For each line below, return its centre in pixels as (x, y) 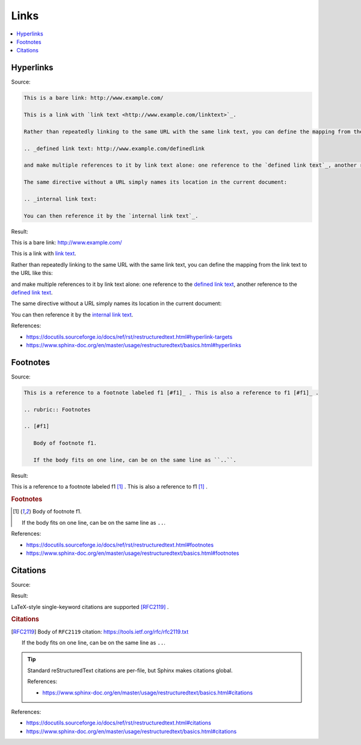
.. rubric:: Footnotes (57, 410)
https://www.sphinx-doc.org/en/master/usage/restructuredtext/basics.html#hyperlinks (134, 345)
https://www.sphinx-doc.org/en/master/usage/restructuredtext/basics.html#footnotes (133, 553)
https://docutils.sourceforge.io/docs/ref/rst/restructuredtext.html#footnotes (120, 545)
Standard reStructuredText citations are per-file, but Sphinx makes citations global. (130, 670)
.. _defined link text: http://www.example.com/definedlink (114, 148)
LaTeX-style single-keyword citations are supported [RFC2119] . (90, 607)
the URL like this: (32, 273)
